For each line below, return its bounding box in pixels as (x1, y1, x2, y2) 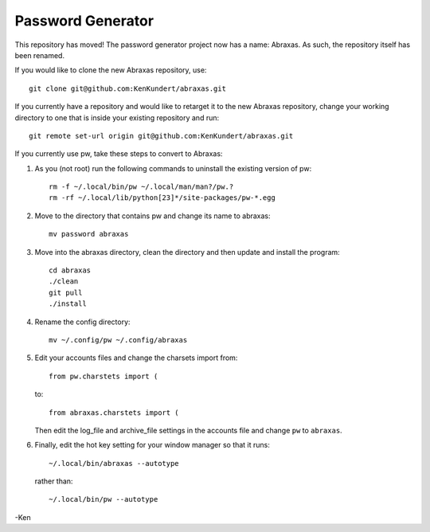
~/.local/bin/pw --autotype (49, 495, 158, 504)
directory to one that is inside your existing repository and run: (14, 112, 219, 123)
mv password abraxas (49, 229, 129, 239)
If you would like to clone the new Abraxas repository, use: (14, 65, 207, 75)
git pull (49, 288, 83, 297)
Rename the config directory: (34, 317, 131, 327)
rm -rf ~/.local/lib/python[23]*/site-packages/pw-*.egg (49, 194, 276, 202)
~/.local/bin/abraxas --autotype (49, 459, 179, 467)
